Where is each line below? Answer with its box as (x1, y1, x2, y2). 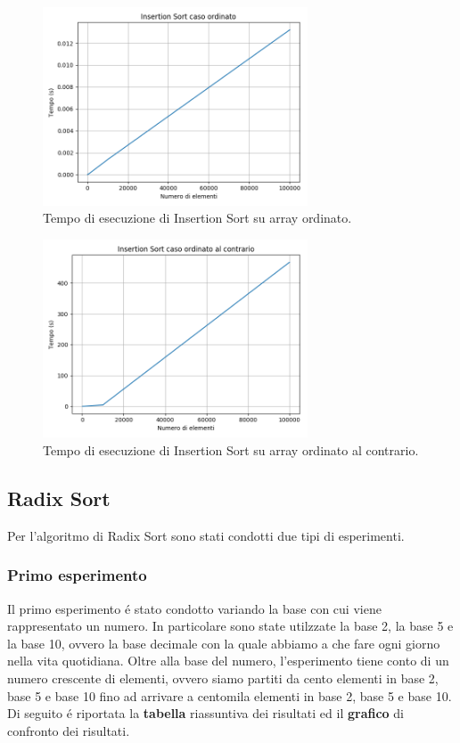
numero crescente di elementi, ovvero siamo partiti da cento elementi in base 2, (7, 668, 439, 687)
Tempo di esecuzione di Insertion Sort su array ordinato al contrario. (43, 440, 419, 459)
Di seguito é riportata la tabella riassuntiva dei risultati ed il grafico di (7, 704, 404, 723)
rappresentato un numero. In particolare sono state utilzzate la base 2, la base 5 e (7, 616, 454, 635)
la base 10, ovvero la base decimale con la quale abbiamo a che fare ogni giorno (7, 633, 440, 652)
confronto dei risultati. (7, 721, 130, 739)
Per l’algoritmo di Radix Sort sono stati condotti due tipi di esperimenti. (7, 526, 405, 544)
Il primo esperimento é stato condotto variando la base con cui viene (7, 599, 382, 617)
